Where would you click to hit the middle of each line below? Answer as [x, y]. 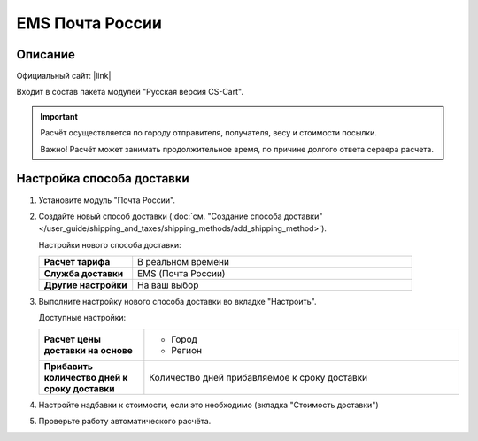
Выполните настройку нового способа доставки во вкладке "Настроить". [178, 302]
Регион [187, 350]
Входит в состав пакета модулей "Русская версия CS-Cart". [130, 92]
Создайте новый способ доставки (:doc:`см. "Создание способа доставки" [181, 216]
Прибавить [68, 366]
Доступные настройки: [82, 318]
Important [59, 116]
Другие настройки [85, 285]
